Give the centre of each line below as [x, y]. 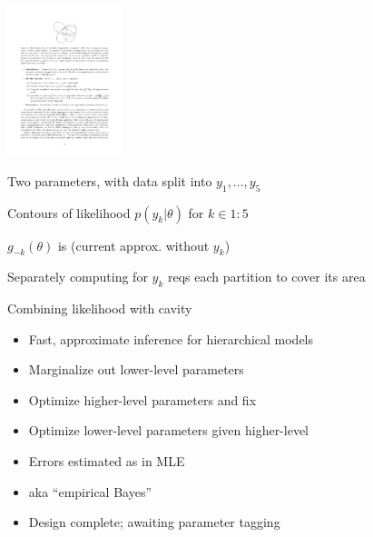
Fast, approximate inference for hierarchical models [171, 338]
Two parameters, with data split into [110, 180]
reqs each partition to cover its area [266, 277]
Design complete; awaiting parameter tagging [154, 522]
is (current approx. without [133, 245]
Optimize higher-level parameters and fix [142, 399]
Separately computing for [78, 277]
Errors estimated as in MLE [107, 461]
